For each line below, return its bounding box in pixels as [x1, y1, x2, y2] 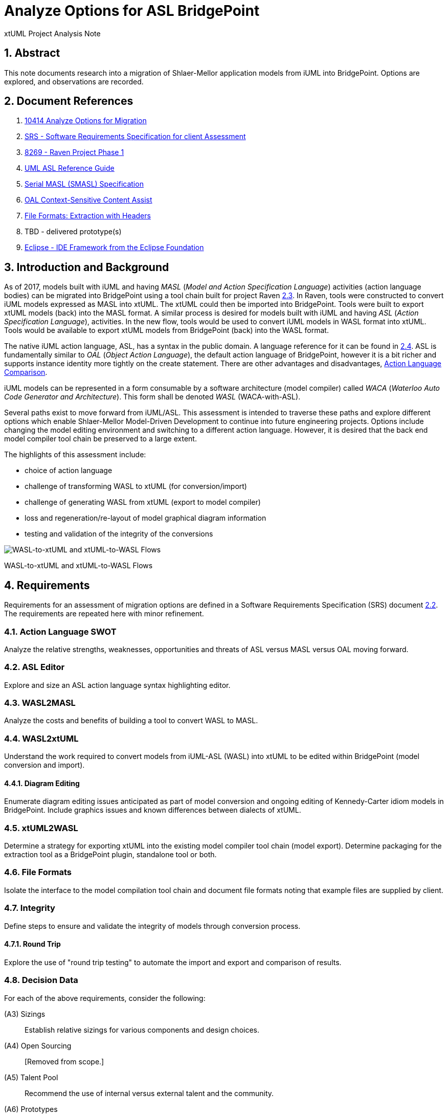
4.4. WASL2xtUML [4, 733, 79, 744]
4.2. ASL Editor [4, 662, 65, 673]
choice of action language [25, 466, 113, 475]
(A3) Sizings [4, 1009, 46, 1018]
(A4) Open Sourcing [4, 1041, 72, 1050]
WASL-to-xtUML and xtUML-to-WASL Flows [4, 561, 153, 570]
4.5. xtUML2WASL [4, 822, 78, 833]
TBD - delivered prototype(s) [25, 227, 122, 236]
